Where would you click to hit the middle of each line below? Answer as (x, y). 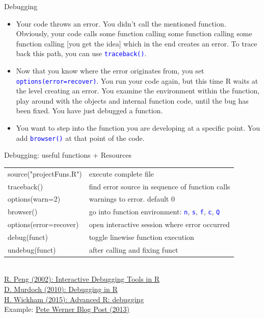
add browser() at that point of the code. (80, 138)
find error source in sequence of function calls (160, 186)
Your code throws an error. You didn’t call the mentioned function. (121, 23)
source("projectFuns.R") (45, 173)
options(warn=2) (34, 199)
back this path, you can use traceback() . (81, 53)
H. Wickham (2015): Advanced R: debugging (74, 299)
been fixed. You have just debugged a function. (89, 111)
